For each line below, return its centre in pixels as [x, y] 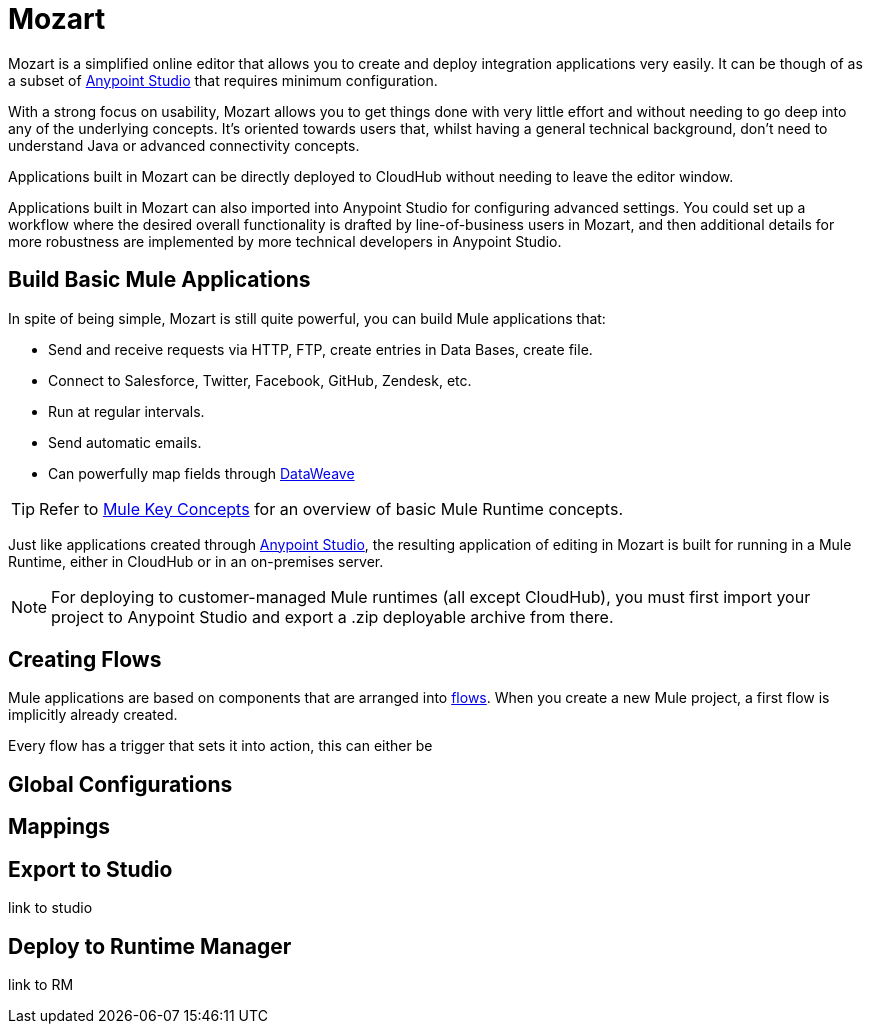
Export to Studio [90, 869]
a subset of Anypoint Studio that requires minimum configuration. [223, 80]
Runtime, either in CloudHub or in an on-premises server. [196, 561]
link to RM [41, 984]
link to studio [50, 908]
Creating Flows [85, 660]
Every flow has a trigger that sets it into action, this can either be [220, 746]
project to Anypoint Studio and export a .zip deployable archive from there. [332, 616]
